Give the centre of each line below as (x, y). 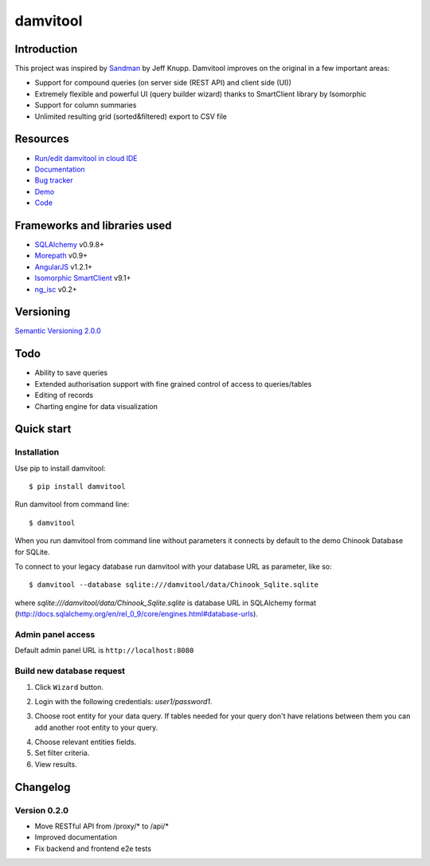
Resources (42, 139)
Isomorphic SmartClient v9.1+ (83, 278)
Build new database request (70, 671)
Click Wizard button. (69, 687)
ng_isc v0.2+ (56, 289)
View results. (56, 764)
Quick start (43, 429)
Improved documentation (76, 837)
